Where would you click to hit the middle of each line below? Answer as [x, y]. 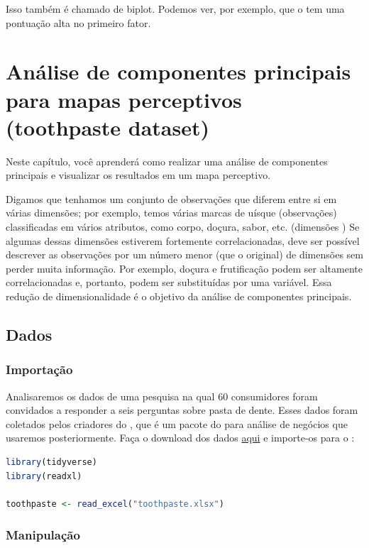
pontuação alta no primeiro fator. [78, 22]
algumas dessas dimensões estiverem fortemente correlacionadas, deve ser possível [183, 240]
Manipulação [43, 535]
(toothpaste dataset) [108, 127]
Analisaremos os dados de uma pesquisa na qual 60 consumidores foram [162, 396]
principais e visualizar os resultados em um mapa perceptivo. [138, 175]
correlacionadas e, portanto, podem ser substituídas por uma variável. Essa [169, 282]
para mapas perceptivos [124, 99]
